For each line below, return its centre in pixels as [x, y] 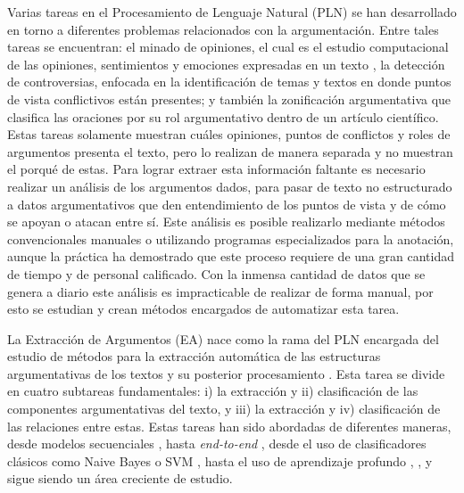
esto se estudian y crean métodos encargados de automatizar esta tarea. [203, 309]
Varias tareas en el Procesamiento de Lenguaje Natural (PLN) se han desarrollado [232, 12]
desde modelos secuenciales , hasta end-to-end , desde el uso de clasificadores [217, 444]
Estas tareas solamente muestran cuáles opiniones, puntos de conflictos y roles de [229, 134]
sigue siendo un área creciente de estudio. [120, 478]
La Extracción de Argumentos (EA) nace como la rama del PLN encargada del [223, 338]
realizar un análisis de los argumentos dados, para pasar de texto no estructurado [230, 186]
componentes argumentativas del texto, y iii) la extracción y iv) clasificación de [224, 409]
